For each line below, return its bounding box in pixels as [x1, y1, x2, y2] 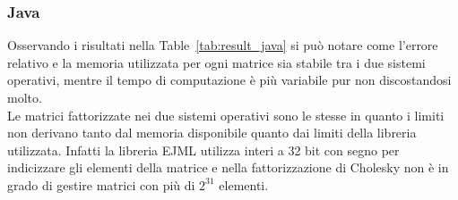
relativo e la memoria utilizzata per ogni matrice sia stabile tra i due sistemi [7, 53, 426, 71]
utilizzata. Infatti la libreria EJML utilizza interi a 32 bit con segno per [7, 140, 400, 159]
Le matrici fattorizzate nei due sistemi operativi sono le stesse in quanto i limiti [7, 105, 445, 124]
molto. [7, 88, 42, 106]
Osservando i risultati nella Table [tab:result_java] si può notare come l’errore [7, 36, 438, 54]
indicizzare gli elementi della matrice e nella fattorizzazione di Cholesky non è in [7, 158, 449, 177]
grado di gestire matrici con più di [7, 175, 195, 194]
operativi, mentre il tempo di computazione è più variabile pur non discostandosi [7, 71, 452, 89]
